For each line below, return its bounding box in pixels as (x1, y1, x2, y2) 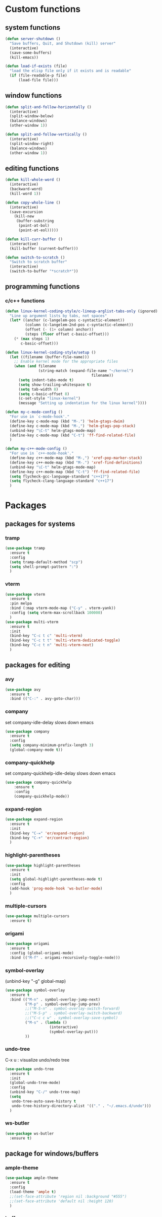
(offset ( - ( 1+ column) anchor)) (25, 327, 94, 332)
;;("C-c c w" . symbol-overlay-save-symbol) (25, 1015, 119, 1020)
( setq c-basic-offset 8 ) (18, 391, 70, 397)
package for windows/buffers (5, 1149, 99, 1157)
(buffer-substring (16, 218, 54, 224)
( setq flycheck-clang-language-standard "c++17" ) (9, 478, 114, 483)
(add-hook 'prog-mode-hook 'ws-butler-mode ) (9, 886, 103, 891)
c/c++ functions (5, 297, 45, 304)
